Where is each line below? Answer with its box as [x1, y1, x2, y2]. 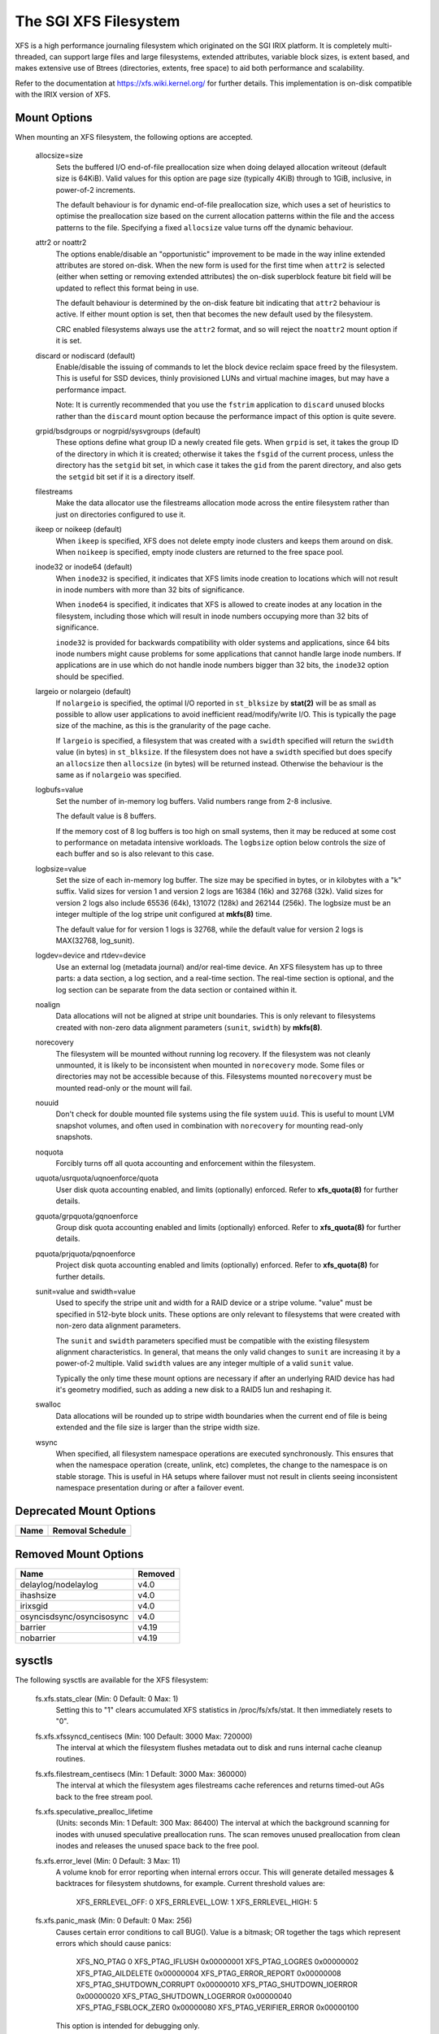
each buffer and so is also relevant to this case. [55, 849, 215, 858]
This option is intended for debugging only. [55, 2021, 200, 2031]
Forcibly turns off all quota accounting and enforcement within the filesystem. [55, 1159, 316, 1168]
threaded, [15, 51, 48, 61]
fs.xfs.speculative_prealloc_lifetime [35, 1807, 154, 1817]
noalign [35, 999, 61, 1009]
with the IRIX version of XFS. [15, 89, 111, 99]
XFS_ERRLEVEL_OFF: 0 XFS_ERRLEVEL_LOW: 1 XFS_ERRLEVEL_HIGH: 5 [76, 1897, 318, 1907]
